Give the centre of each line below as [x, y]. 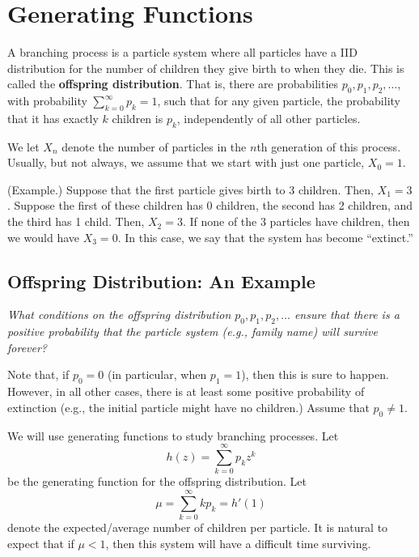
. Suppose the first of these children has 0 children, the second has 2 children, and [210, 205]
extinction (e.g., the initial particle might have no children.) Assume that [188, 407]
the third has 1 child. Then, [76, 221]
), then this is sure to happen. [315, 374]
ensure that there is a [347, 315]
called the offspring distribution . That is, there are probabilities [173, 84]
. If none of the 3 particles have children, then [296, 221]
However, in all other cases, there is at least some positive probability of [186, 391]
